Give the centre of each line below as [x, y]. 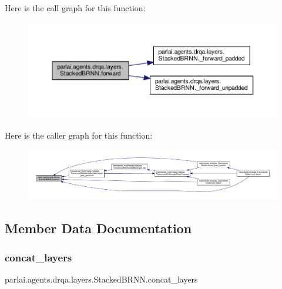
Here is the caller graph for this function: [79, 135]
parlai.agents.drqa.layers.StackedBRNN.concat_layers [101, 279]
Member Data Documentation [98, 228]
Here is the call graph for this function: [75, 8]
